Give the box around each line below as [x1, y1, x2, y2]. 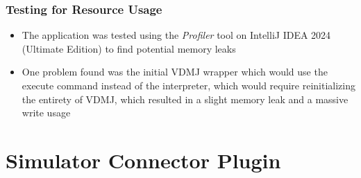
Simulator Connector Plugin [6, 145, 281, 174]
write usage [22, 105, 71, 120]
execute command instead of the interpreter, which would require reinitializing [22, 78, 356, 92]
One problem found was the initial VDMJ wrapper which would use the [22, 64, 328, 79]
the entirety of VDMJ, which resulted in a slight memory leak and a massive [22, 91, 349, 106]
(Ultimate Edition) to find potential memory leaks [22, 41, 236, 55]
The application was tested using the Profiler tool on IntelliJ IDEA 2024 [22, 28, 331, 42]
